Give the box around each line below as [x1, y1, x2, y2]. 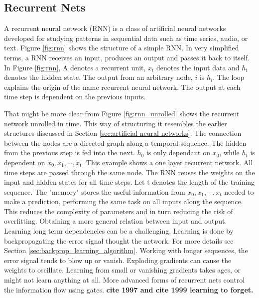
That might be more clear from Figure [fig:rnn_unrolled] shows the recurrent [4, 108, 240, 118]
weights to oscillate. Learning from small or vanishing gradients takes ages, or [4, 265, 241, 275]
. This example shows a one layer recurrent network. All [82, 157, 253, 167]
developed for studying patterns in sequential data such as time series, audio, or [4, 32, 248, 43]
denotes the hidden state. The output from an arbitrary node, [4, 72, 193, 82]
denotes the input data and [156, 62, 240, 72]
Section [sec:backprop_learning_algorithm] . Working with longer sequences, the [4, 245, 248, 256]
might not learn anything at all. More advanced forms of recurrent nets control [4, 275, 245, 285]
